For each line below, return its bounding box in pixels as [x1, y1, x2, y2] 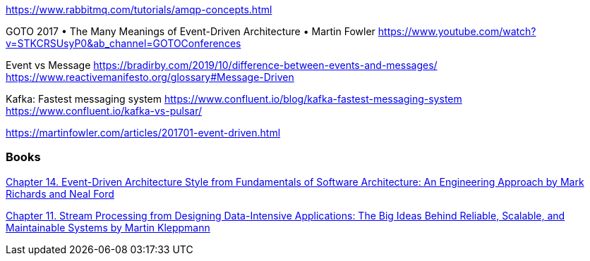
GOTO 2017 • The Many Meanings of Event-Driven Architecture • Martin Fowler [6, 25, 375, 37]
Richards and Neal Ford [6, 187, 114, 200]
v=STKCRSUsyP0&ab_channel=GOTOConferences [6, 37, 241, 49]
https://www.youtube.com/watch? [378, 25, 536, 37]
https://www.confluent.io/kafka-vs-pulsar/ [6, 105, 203, 117]
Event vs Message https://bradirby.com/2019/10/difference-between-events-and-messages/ [6, 59, 438, 71]
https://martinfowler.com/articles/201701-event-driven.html [6, 127, 281, 139]
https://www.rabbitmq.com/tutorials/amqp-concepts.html [6, 4, 272, 15]
